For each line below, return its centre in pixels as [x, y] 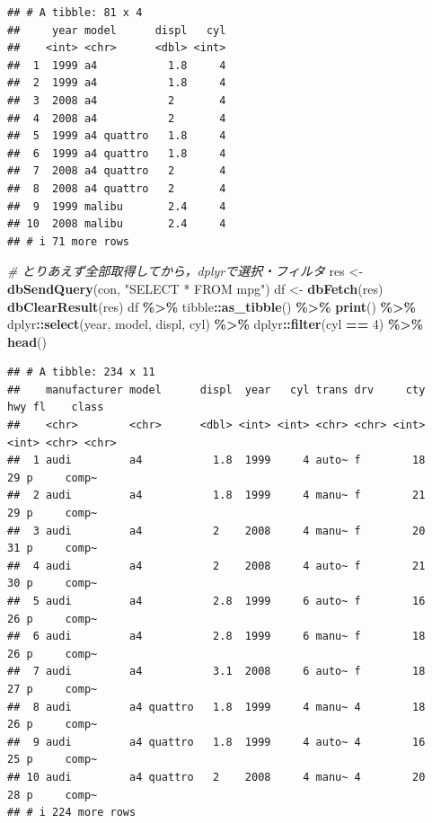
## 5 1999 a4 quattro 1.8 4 [117, 136]
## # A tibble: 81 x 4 [75, 13]
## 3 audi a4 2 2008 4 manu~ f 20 [216, 531]
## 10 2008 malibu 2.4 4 [117, 224]
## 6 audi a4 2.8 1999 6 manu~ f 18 [216, 637]
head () [27, 341]
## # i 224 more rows [72, 813]
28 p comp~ [53, 795]
